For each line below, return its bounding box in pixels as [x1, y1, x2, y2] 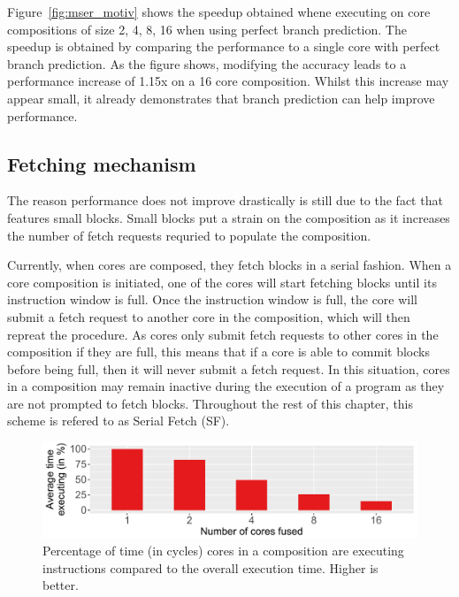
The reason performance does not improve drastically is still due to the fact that [7, 191, 443, 210]
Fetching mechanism [7, 149, 196, 177]
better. [42, 576, 79, 594]
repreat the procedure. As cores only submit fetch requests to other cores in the [7, 325, 439, 343]
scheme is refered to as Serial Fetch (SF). [7, 411, 230, 430]
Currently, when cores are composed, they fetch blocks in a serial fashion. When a [7, 256, 452, 274]
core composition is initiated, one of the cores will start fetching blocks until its [7, 272, 437, 291]
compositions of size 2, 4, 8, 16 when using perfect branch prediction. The [7, 19, 407, 38]
